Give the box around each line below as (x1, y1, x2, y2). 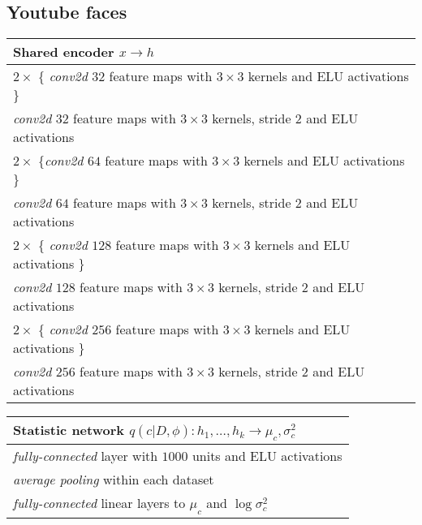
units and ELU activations (192, 446, 342, 466)
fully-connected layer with (13, 446, 158, 466)
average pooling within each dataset (13, 470, 214, 489)
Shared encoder (13, 42, 114, 62)
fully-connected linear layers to (13, 493, 186, 513)
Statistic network (13, 420, 124, 440)
